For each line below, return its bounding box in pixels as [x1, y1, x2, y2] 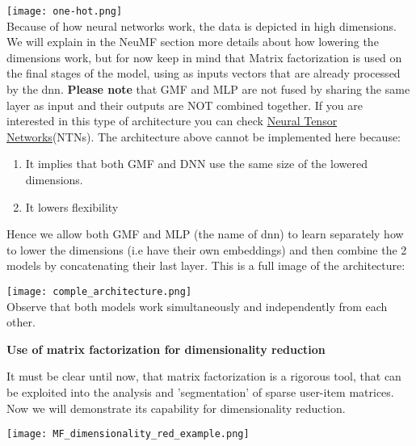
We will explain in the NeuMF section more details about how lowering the [6, 33, 379, 50]
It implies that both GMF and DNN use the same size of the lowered [25, 155, 368, 172]
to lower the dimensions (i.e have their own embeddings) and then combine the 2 [6, 241, 407, 258]
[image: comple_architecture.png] [6, 285, 192, 297]
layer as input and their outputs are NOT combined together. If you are [6, 96, 363, 113]
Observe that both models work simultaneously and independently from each [6, 297, 388, 314]
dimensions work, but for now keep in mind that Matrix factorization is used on [6, 48, 402, 65]
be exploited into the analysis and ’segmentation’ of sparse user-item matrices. [6, 384, 394, 400]
